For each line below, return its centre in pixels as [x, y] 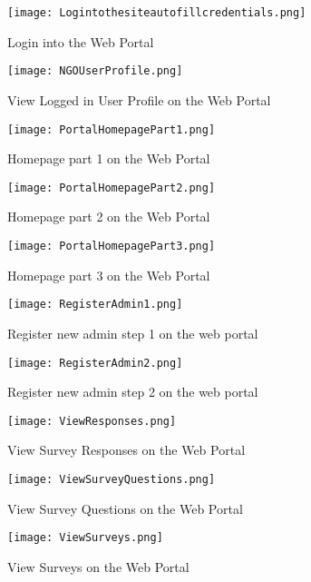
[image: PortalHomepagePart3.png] [112, 246]
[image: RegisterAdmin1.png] [95, 305]
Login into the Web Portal [81, 41]
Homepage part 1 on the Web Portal [109, 158]
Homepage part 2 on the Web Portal [109, 217]
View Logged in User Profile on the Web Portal [139, 99]
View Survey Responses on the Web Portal [126, 450]
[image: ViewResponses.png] [92, 421]
